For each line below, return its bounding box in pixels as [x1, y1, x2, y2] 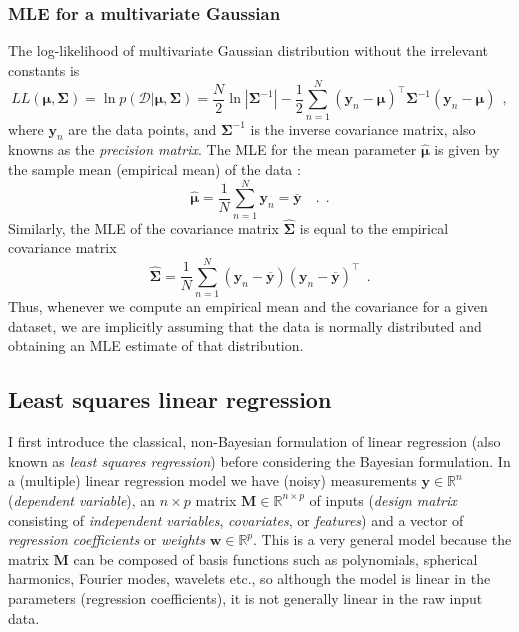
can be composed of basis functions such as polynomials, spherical [73, 548, 478, 569]
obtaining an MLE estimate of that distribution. [8, 335, 304, 356]
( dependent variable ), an [8, 489, 156, 510]
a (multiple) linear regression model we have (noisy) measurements [8, 470, 417, 491]
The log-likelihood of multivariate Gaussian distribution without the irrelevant [8, 40, 489, 61]
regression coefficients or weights [8, 529, 205, 550]
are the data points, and [68, 118, 217, 139]
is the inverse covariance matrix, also [250, 118, 476, 139]
